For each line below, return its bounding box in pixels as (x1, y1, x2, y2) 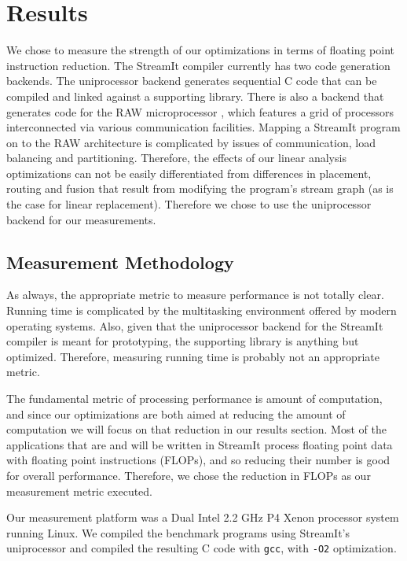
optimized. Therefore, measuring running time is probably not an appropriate (6, 348, 379, 364)
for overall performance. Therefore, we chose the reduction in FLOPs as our (6, 467, 371, 483)
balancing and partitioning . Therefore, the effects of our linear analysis (6, 149, 346, 166)
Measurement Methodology (6, 249, 234, 274)
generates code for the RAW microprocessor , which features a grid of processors (6, 103, 394, 120)
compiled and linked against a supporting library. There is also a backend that (6, 87, 384, 104)
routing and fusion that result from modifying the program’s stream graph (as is (6, 180, 394, 197)
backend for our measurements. (6, 211, 156, 227)
